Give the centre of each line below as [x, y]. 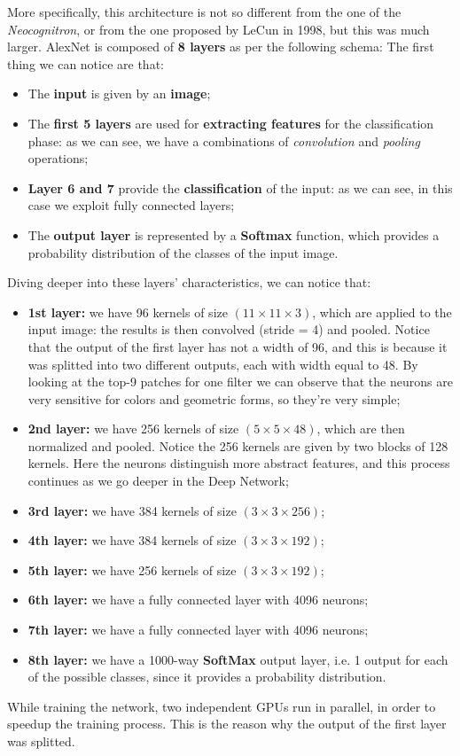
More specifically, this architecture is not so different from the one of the [204, 12]
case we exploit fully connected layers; [131, 205]
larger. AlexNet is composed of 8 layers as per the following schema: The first [221, 47]
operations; [58, 158]
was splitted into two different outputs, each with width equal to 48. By [223, 364]
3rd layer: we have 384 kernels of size [132, 510]
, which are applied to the [382, 312]
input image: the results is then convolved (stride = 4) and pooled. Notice [229, 329]
